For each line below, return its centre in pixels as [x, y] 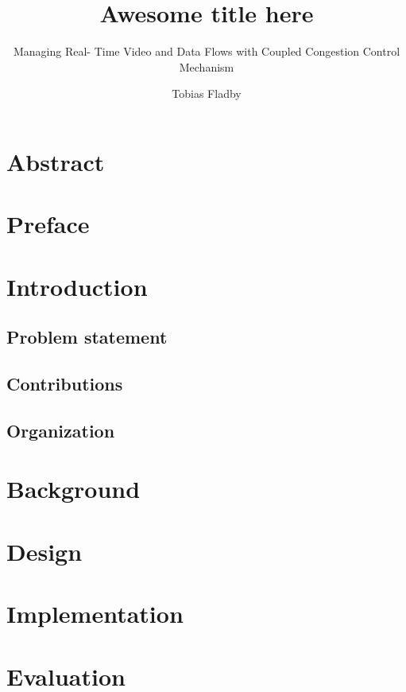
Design [44, 551]
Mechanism [207, 66]
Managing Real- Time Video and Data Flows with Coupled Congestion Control [207, 51]
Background [73, 489]
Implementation [95, 614]
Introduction [77, 286]
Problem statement [87, 337]
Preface [48, 224]
